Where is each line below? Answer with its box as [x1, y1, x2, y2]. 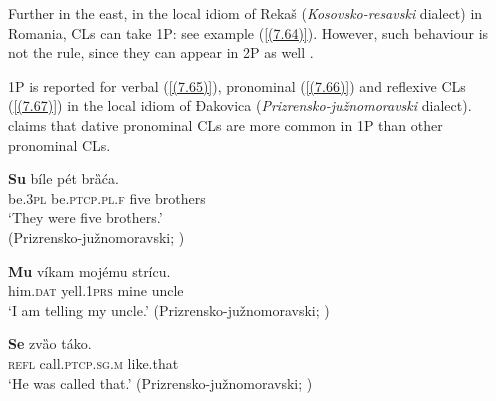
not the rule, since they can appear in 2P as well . [8, 42, 314, 63]
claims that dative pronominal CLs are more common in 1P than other [8, 114, 443, 135]
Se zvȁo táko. [8, 333, 92, 354]
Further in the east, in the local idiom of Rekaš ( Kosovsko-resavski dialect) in [8, 3, 483, 23]
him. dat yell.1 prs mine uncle [8, 280, 184, 301]
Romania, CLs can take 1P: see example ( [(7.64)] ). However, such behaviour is [8, 22, 489, 43]
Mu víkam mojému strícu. [8, 260, 171, 281]
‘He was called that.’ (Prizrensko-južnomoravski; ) [8, 372, 313, 393]
